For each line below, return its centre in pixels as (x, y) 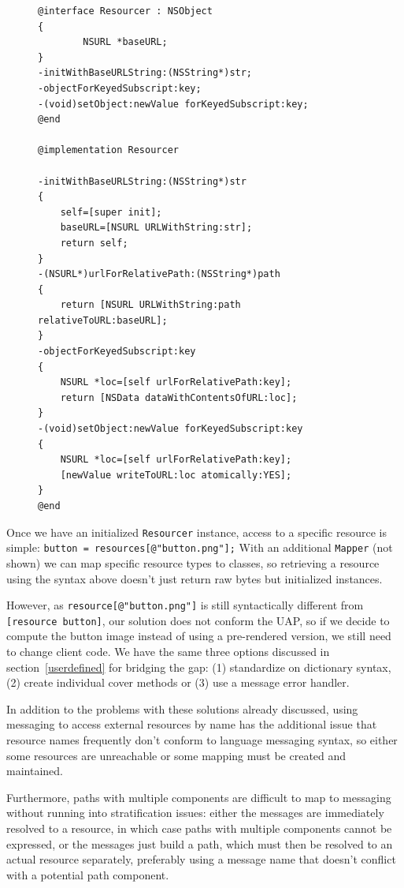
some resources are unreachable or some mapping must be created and (176, 755)
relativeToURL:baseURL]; (103, 320)
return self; (94, 243)
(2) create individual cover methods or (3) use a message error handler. (178, 682)
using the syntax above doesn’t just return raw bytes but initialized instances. (195, 578)
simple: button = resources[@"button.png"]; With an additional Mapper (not (200, 547)
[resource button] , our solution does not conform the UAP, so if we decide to (198, 620)
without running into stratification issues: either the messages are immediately (195, 813)
